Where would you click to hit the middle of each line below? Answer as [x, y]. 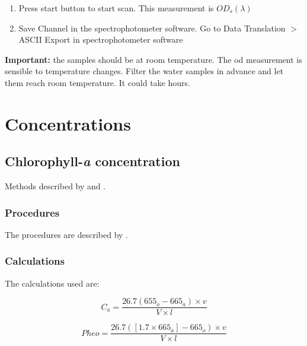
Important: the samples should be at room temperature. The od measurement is [153, 59]
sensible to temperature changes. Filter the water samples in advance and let [144, 71]
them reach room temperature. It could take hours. [97, 82]
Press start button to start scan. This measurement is [116, 8]
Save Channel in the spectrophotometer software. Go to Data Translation [152, 28]
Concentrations [68, 123]
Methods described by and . [55, 186]
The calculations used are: [52, 283]
